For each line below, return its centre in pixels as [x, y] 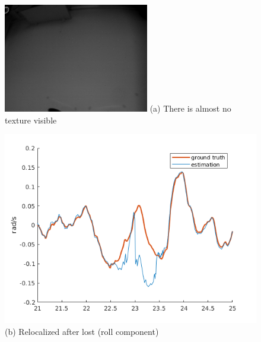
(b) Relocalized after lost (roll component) [82, 331]
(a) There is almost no [190, 108]
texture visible [31, 120]
